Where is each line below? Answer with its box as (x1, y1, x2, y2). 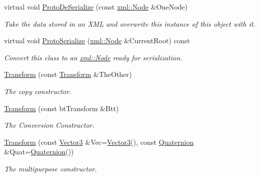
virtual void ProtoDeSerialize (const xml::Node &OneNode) (4, 2, 188, 12)
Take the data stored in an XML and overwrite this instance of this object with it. (4, 18, 255, 29)
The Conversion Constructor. (4, 120, 95, 130)
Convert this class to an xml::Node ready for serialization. (4, 52, 183, 62)
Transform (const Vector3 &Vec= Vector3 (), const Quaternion (4, 136, 194, 147)
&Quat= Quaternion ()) (4, 146, 74, 157)
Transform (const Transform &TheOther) (4, 69, 132, 79)
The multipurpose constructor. (4, 163, 97, 173)
